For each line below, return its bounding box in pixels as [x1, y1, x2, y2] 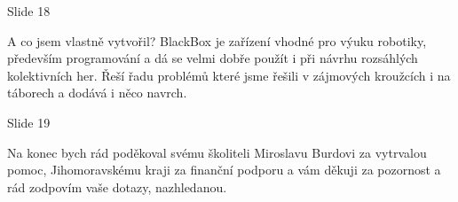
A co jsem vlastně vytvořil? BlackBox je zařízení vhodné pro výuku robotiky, [7, 31, 427, 50]
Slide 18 [7, 2, 51, 19]
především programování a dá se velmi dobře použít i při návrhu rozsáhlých [7, 49, 418, 67]
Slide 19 [7, 113, 51, 131]
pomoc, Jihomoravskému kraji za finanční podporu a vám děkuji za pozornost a [7, 160, 441, 179]
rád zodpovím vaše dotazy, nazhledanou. [7, 177, 227, 196]
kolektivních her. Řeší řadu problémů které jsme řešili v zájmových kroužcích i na [7, 66, 451, 84]
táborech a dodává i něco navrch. [7, 83, 187, 102]
